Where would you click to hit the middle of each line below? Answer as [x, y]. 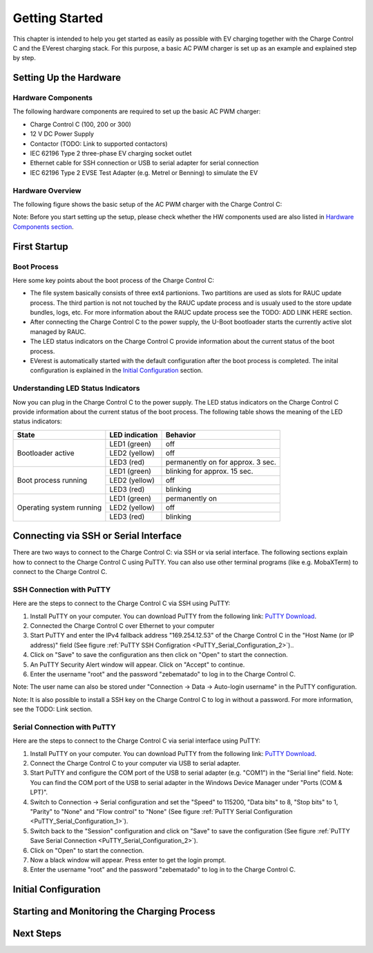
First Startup [40, 247]
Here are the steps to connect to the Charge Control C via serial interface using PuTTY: [136, 741]
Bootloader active [46, 453]
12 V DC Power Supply [62, 134]
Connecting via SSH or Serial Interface [97, 536]
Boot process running [52, 480]
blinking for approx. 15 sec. [209, 471]
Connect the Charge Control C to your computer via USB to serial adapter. [135, 763]
